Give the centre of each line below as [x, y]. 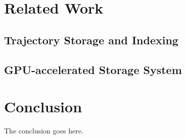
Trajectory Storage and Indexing [91, 40]
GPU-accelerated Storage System [93, 69]
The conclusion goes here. [44, 131]
